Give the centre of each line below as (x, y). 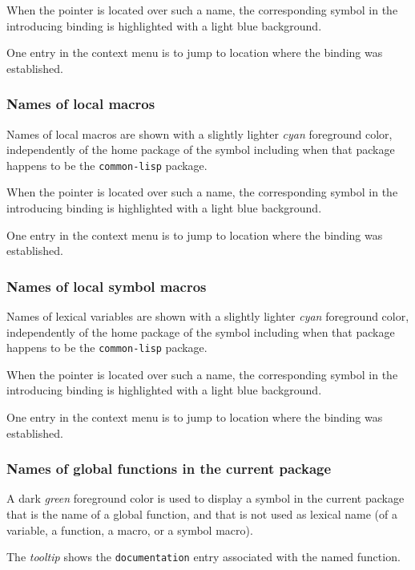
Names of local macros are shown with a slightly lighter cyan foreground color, (199, 133)
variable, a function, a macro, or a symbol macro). (130, 530)
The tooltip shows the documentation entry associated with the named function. (203, 557)
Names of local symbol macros (107, 286)
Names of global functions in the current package (169, 469)
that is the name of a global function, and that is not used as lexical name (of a (202, 514)
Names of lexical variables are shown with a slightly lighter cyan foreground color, (208, 316)
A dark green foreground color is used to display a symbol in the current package (205, 498)
